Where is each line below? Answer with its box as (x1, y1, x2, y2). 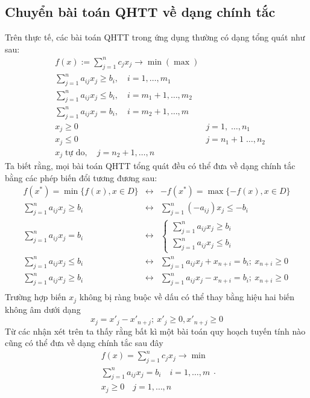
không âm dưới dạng (5, 303, 81, 315)
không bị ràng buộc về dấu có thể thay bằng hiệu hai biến (79, 290, 295, 303)
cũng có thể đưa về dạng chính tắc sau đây (5, 336, 163, 349)
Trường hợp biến (5, 290, 66, 303)
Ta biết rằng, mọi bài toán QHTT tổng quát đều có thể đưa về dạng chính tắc (5, 159, 296, 172)
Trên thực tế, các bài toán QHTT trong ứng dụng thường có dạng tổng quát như (5, 31, 305, 43)
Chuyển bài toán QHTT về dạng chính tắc (5, 2, 276, 21)
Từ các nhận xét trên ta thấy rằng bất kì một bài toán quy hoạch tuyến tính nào (5, 324, 306, 337)
